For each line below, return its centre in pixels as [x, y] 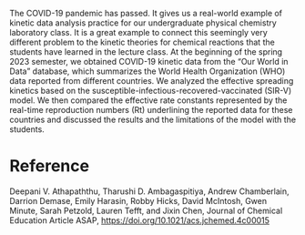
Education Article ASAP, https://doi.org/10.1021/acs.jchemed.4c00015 [140, 220]
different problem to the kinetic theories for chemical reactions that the [142, 42]
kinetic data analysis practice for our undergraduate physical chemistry [143, 23]
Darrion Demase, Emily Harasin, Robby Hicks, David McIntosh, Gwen [138, 200]
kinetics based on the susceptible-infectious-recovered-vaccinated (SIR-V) [151, 91]
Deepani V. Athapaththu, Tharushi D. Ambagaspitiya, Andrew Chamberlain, [149, 191]
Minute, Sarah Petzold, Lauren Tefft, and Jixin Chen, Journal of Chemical [146, 210]
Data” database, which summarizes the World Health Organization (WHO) [147, 71]
